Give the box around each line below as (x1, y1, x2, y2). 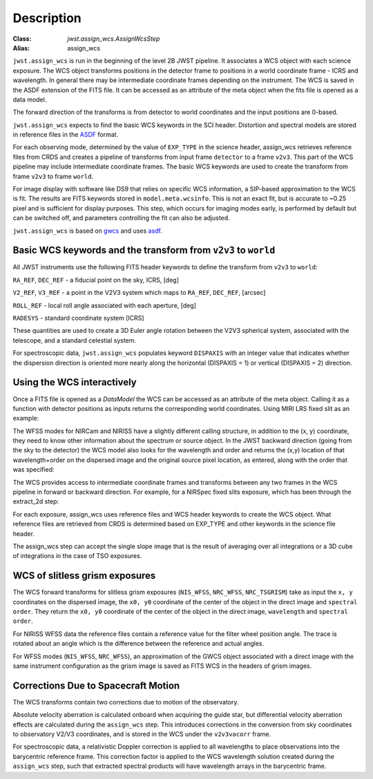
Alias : (12, 44, 30, 52)
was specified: (12, 465, 55, 474)
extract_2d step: (12, 497, 59, 506)
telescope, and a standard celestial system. (12, 336, 137, 345)
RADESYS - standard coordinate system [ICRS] (12, 314, 144, 323)
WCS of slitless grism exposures (12, 570, 156, 581)
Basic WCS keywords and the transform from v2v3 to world (12, 244, 276, 256)
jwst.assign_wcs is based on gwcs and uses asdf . (12, 227, 162, 235)
